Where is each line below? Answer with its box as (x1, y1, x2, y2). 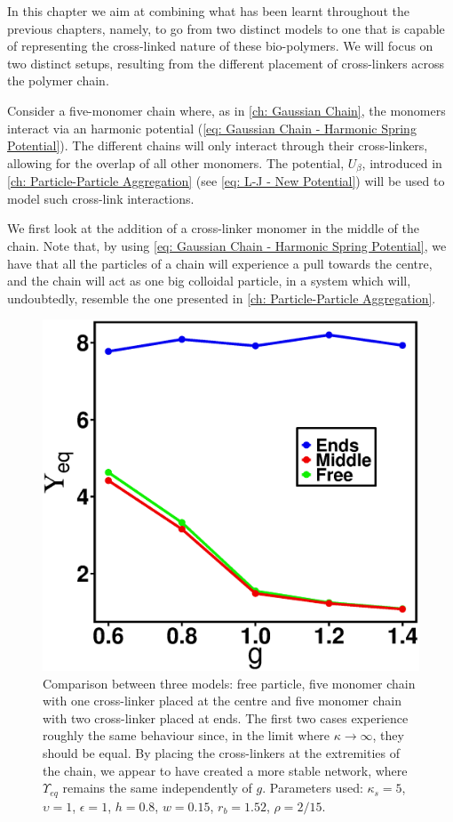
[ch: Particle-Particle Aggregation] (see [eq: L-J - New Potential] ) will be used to (7, 172, 445, 190)
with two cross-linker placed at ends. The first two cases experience (43, 708, 409, 727)
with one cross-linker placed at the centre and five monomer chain (43, 691, 401, 710)
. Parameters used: (262, 778, 363, 797)
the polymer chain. (7, 71, 109, 90)
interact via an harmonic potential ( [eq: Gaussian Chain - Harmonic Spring (7, 118, 417, 137)
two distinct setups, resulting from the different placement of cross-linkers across (7, 53, 445, 72)
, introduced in (362, 153, 442, 172)
